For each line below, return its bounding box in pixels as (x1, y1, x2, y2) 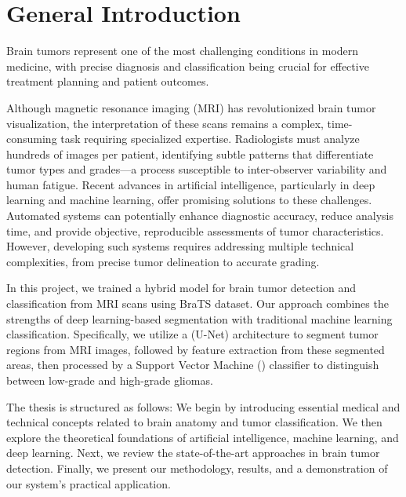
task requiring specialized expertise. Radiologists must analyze (60, 130, 360, 147)
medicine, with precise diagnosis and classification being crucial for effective (6, 57, 369, 74)
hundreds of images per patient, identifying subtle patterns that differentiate (6, 145, 374, 162)
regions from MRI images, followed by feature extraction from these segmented (6, 341, 385, 357)
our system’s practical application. (6, 475, 171, 492)
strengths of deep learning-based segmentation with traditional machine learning (6, 310, 393, 327)
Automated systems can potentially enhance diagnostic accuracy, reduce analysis (6, 207, 394, 224)
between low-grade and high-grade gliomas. (6, 372, 213, 388)
